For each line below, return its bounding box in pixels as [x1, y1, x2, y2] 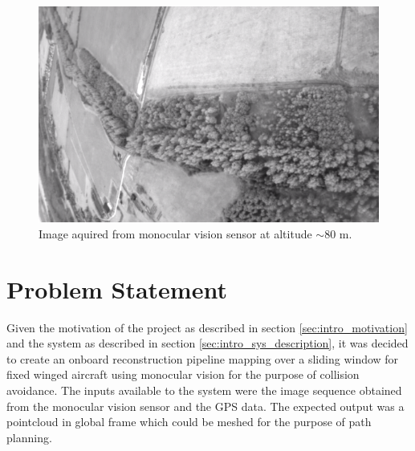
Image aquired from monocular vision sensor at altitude [39, 225, 312, 242]
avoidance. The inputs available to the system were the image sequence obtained [6, 381, 402, 398]
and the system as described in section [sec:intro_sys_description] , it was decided [6, 335, 409, 351]
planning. [6, 429, 52, 445]
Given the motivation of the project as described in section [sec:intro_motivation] [6, 319, 408, 335]
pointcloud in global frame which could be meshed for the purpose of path [6, 413, 372, 430]
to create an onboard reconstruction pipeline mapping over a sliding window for [6, 350, 399, 367]
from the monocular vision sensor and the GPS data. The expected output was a [6, 397, 405, 414]
